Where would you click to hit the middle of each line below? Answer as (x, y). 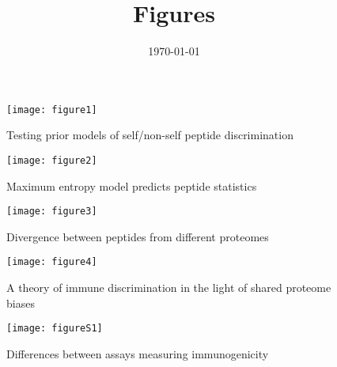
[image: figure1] (52, 110)
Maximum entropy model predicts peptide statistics (132, 185)
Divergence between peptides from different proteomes (138, 236)
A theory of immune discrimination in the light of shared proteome (169, 288)
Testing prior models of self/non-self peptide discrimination (150, 135)
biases (21, 303)
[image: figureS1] (55, 329)
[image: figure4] (52, 262)
